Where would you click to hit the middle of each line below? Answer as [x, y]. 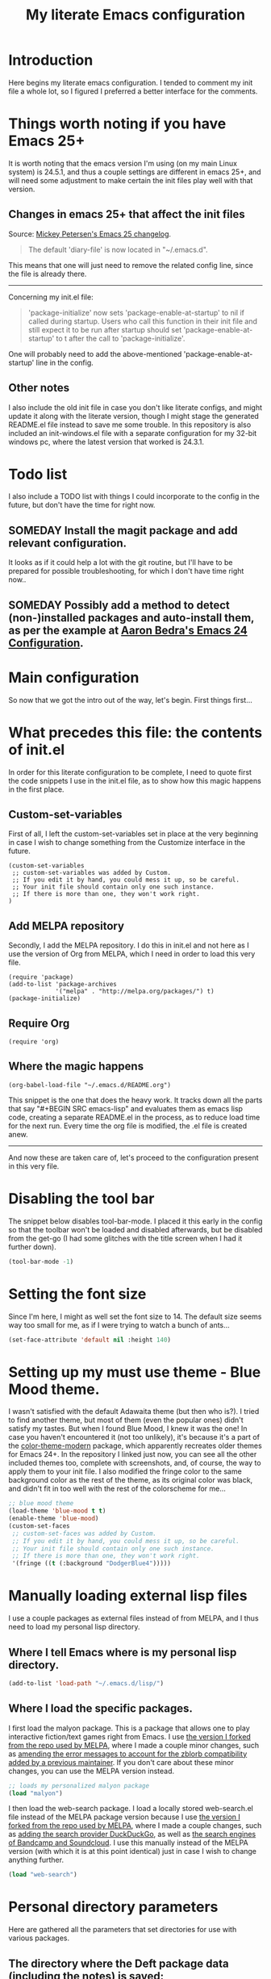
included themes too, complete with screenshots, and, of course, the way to [135, 1463]
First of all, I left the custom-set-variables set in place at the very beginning [133, 834]
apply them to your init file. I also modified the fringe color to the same [125, 1471]
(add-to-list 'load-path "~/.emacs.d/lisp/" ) [86, 1683]
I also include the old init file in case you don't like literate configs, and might [135, 407]
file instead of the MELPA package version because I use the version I [124, 1817]
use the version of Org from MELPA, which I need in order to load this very [132, 954]
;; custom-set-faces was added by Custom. [84, 1533]
